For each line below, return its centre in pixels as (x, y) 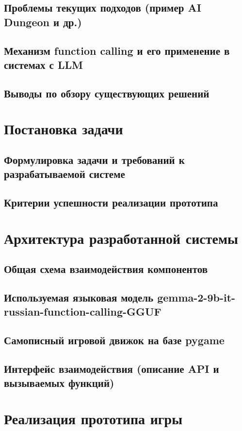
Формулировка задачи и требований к (94, 159)
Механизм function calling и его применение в (117, 50)
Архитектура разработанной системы (121, 238)
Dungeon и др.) (43, 22)
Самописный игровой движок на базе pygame (114, 340)
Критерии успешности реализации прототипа (111, 202)
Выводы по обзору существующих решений (107, 93)
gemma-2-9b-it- (196, 297)
